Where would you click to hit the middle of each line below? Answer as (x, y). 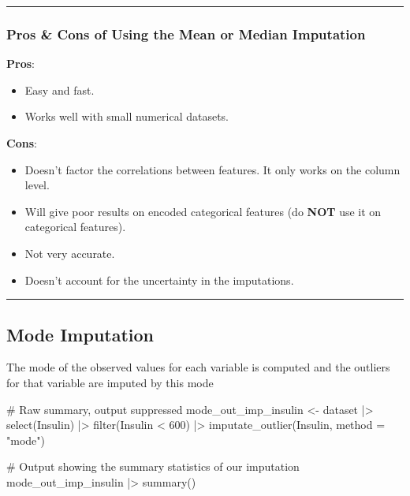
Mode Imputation (80, 334)
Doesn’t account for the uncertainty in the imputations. (159, 280)
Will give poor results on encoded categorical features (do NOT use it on (203, 211)
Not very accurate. (70, 253)
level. (37, 185)
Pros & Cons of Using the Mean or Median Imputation (186, 34)
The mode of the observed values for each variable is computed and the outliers (198, 367)
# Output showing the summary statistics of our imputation (153, 466)
